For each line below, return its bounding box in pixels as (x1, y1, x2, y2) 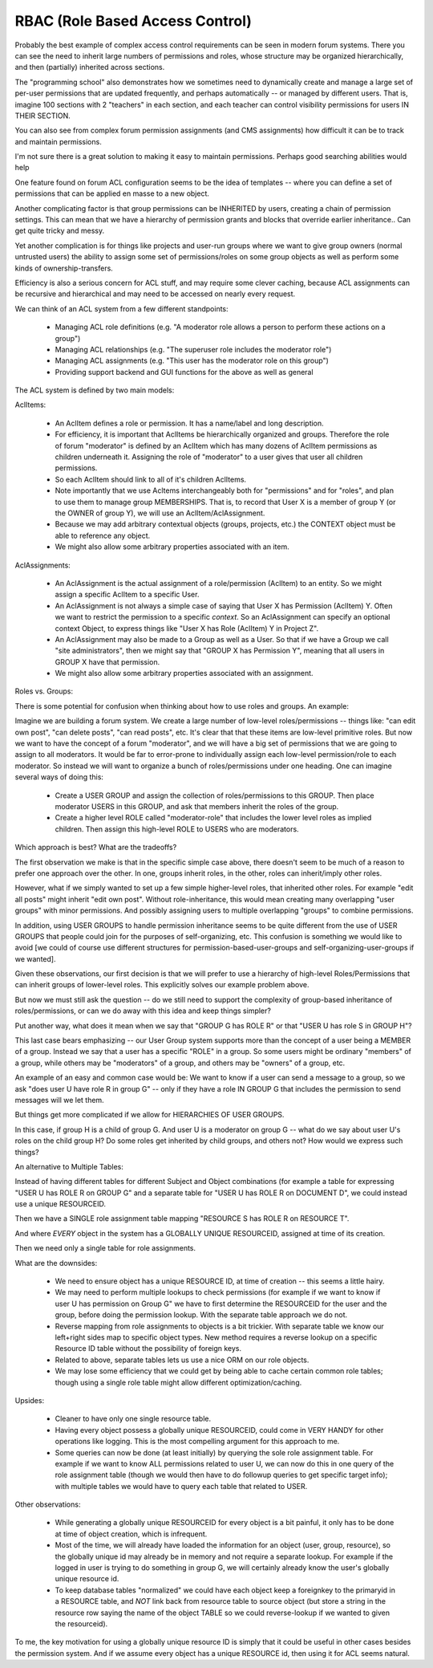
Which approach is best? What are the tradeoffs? (14, 843, 177, 852)
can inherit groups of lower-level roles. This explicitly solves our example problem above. (14, 980, 310, 990)
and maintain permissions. (14, 136, 102, 146)
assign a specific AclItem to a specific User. (55, 590, 200, 600)
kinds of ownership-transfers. (14, 263, 114, 273)
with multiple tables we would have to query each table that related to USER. (55, 1481, 308, 1491)
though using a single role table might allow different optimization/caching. (55, 1377, 302, 1387)
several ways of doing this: (14, 772, 104, 782)
